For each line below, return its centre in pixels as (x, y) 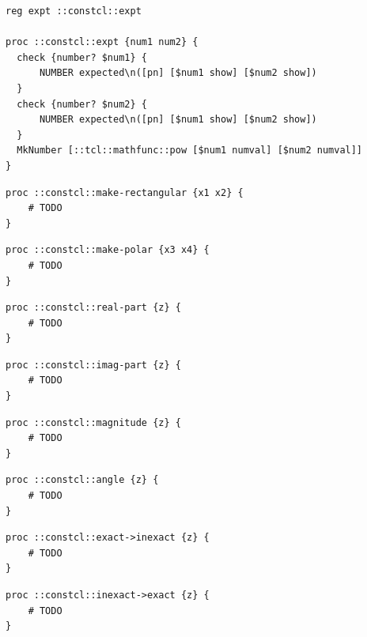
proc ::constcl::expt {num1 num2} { (102, 42)
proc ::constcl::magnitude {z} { (93, 422)
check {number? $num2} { (82, 104)
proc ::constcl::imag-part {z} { (93, 365)
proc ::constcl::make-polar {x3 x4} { (108, 250)
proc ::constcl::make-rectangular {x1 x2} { (125, 192)
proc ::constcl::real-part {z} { (93, 308)
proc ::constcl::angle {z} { (82, 480)
